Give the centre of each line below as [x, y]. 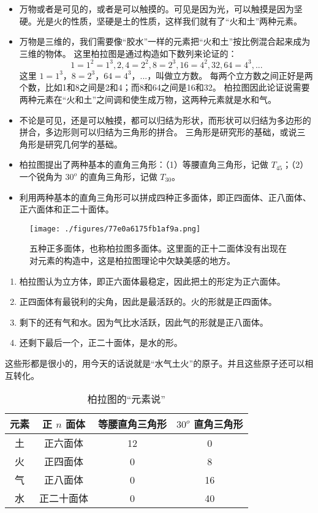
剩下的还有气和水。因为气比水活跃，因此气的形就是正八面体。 [144, 322]
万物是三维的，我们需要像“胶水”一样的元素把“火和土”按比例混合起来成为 [165, 41]
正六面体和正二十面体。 [66, 209]
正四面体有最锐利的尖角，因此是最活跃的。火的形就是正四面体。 [148, 301]
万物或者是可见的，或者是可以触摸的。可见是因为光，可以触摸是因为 [157, 9]
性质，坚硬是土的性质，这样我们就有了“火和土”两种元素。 [187, 21]
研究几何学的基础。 [84, 144]
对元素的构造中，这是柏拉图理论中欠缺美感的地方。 [132, 260]
